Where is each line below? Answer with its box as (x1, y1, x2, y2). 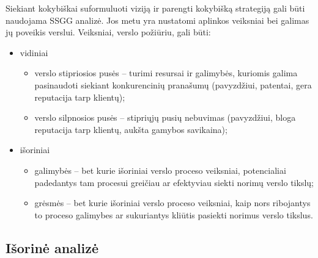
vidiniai (20, 46, 48, 59)
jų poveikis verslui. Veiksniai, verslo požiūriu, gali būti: (6, 26, 211, 38)
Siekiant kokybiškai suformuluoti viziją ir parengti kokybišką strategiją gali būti (6, 2, 305, 14)
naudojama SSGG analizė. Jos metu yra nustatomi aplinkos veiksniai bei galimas (6, 13, 309, 26)
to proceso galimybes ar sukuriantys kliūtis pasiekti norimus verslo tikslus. (34, 208, 313, 221)
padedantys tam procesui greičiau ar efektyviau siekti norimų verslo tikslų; (34, 176, 314, 188)
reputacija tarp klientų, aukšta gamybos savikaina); (34, 123, 227, 135)
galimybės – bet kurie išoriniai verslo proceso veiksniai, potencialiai (34, 163, 286, 176)
